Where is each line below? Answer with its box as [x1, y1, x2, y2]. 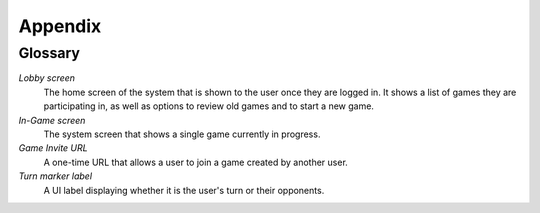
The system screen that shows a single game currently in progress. [43, 128, 321, 140]
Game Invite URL [18, 142, 89, 154]
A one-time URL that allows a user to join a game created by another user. [43, 156, 349, 168]
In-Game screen [18, 114, 86, 126]
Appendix [18, 15, 102, 37]
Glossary [18, 44, 80, 62]
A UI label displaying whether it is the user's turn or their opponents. [43, 184, 325, 196]
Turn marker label [18, 170, 93, 182]
